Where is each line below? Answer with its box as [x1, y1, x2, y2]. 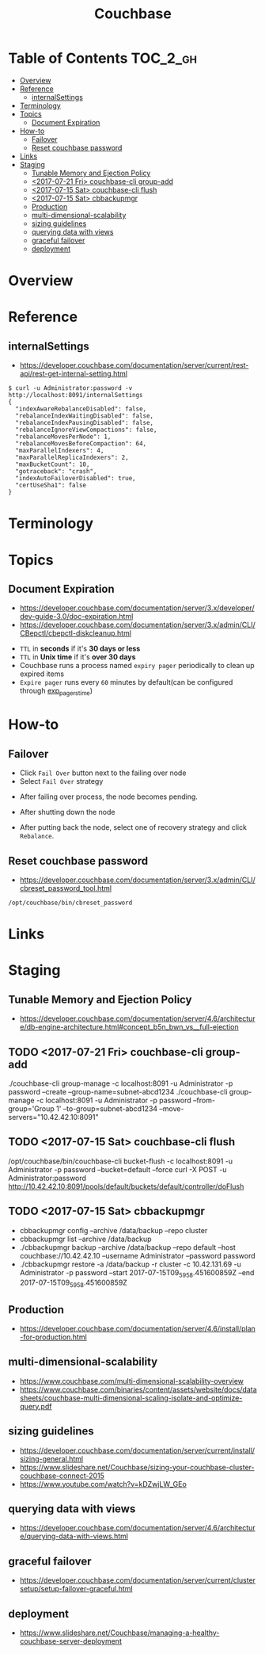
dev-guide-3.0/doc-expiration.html [19, 612, 134, 621]
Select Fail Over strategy [19, 777, 104, 786]
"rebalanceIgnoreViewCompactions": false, [15, 426, 157, 434]
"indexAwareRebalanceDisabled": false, [15, 405, 147, 413]
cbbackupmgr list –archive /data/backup [19, 1234, 152, 1243]
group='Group [8, 1103, 55, 1113]
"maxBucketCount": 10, [15, 460, 90, 468]
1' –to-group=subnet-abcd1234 [55, 1103, 158, 1113]
